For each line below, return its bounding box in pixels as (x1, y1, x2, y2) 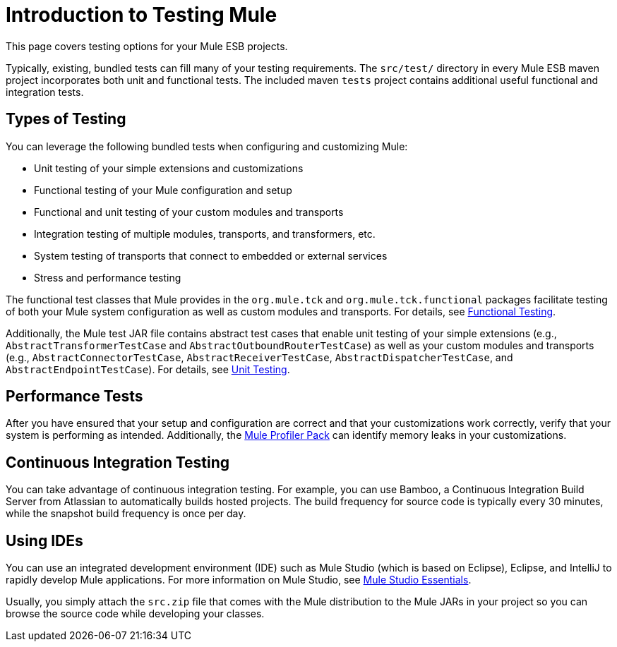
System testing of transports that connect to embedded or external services (34, 249, 388, 262)
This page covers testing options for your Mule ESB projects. (6, 40, 288, 52)
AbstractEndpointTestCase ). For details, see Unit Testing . (6, 363, 290, 375)
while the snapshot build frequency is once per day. (6, 507, 246, 520)
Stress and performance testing (34, 271, 181, 284)
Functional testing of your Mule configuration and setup (34, 183, 292, 196)
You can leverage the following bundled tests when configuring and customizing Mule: (6, 140, 408, 152)
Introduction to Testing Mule (6, 3, 277, 27)
